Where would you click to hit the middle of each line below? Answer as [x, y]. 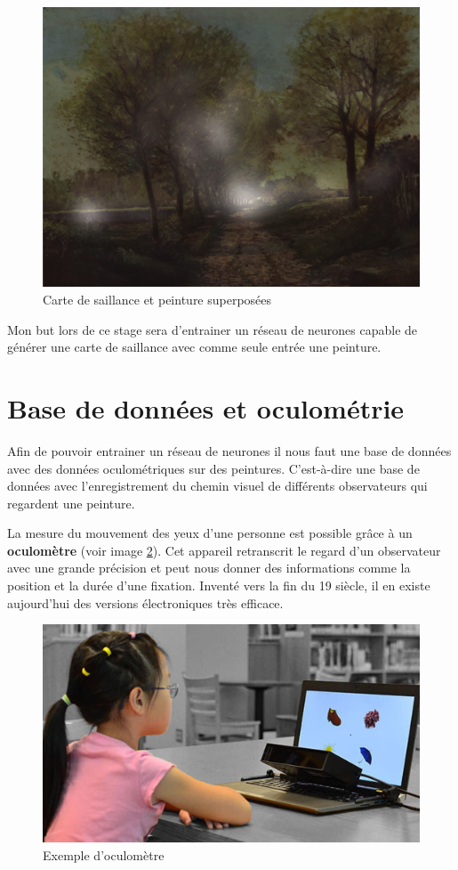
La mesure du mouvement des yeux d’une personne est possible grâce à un [210, 533]
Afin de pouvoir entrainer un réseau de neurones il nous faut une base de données [229, 450]
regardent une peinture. [71, 503]
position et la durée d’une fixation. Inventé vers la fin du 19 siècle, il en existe [219, 585]
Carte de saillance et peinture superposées [157, 300]
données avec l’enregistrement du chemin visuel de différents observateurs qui [217, 486]
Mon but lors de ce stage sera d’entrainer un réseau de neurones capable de [213, 329]
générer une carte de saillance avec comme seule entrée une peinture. [194, 347]
